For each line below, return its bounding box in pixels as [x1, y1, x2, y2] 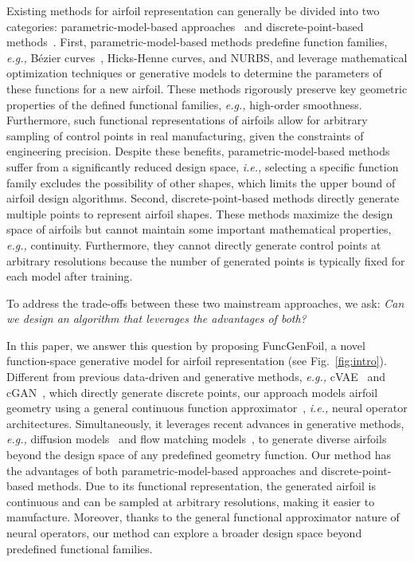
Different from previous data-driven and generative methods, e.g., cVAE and [6, 368, 386, 385]
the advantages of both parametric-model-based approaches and [6, 462, 318, 478]
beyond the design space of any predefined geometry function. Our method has [6, 446, 391, 463]
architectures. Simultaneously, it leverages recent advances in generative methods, [6, 415, 404, 431]
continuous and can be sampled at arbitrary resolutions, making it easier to [6, 493, 375, 509]
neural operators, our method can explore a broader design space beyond [6, 525, 362, 540]
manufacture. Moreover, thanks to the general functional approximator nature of [6, 509, 400, 525]
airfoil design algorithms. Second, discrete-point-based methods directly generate [6, 190, 400, 206]
